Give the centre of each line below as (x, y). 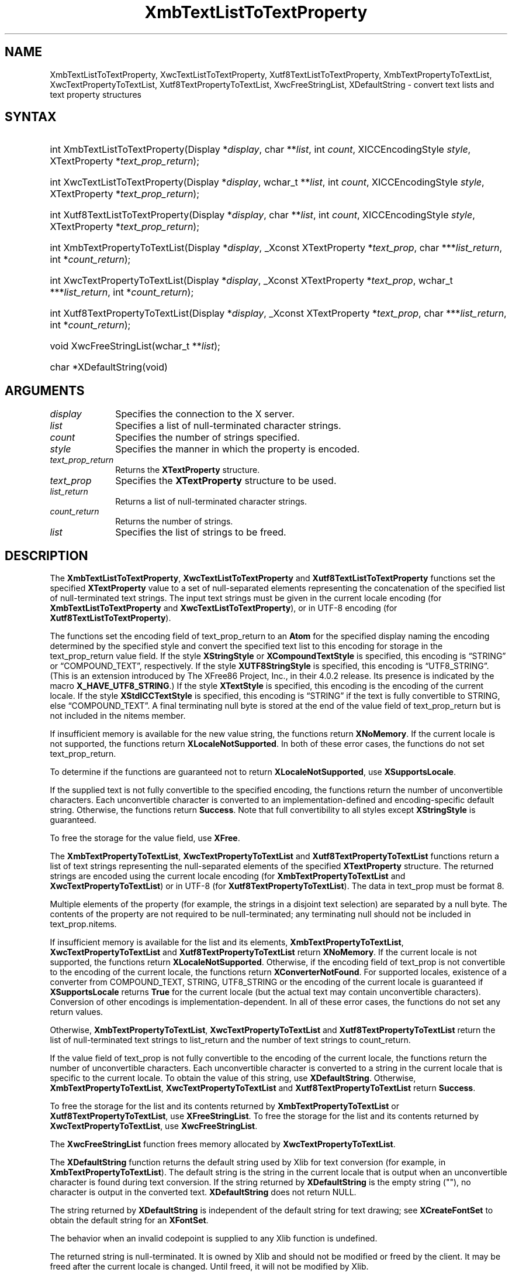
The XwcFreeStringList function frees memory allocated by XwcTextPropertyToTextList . (223, 1144)
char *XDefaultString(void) (109, 367)
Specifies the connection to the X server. (205, 414)
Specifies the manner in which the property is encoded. (238, 449)
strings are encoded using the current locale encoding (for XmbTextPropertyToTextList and (228, 876)
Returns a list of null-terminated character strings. (211, 502)
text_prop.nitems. (83, 924)
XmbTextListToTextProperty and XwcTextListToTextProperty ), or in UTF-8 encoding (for (224, 608)
